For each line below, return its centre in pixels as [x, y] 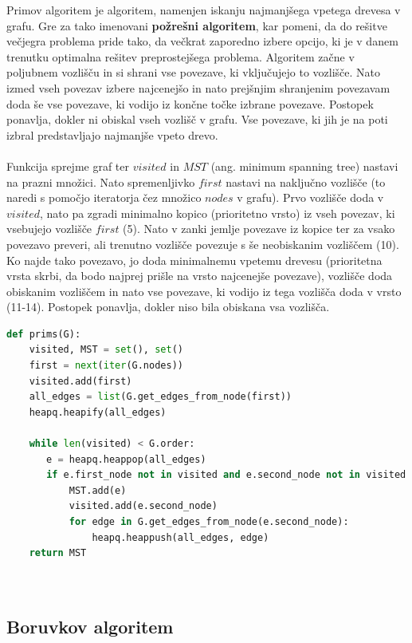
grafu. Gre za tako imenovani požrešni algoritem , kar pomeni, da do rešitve [197, 25]
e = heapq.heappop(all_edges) [126, 459]
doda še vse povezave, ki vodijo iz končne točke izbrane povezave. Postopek [190, 103]
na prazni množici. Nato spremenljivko [101, 181]
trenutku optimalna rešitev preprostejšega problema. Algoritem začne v [180, 56]
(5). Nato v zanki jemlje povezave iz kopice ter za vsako [259, 229]
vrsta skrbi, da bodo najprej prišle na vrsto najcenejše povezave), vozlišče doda [200, 276]
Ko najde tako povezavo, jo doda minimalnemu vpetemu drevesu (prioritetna [194, 260]
